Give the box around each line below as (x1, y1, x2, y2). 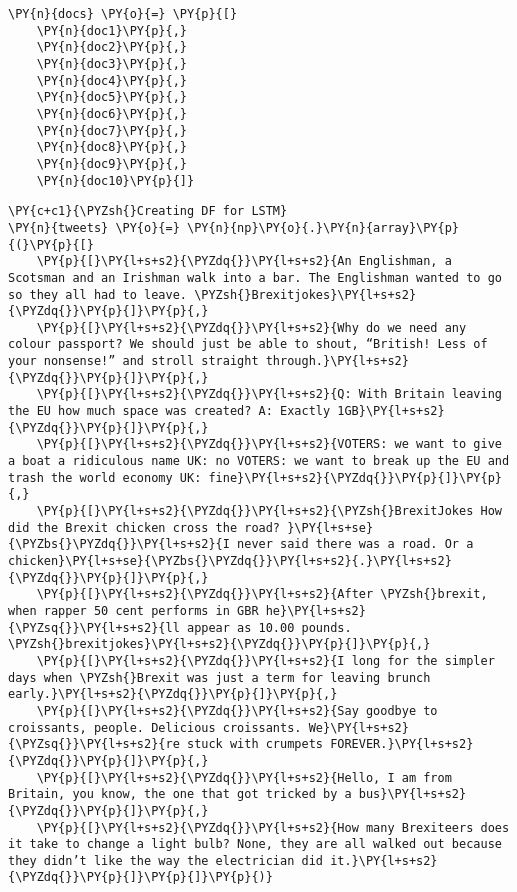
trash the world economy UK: (8, 470, 202, 485)
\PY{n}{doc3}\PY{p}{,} (36, 56, 187, 71)
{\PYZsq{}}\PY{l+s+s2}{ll (8, 620, 180, 635)
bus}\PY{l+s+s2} (358, 787, 467, 802)
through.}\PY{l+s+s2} (265, 354, 409, 369)
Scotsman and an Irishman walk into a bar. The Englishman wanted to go (8, 270, 502, 285)
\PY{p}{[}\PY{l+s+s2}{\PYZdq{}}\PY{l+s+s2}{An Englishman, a (36, 254, 452, 269)
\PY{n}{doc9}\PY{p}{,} (36, 156, 187, 171)
